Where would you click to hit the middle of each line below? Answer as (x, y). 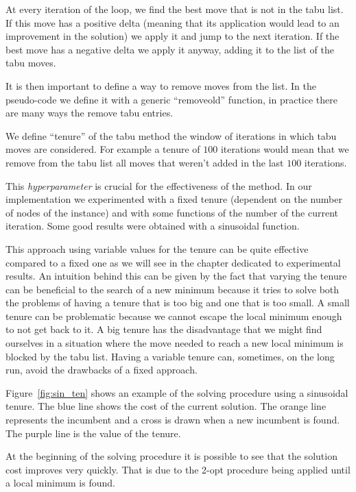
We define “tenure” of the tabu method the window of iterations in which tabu (171, 135)
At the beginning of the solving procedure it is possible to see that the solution (171, 456)
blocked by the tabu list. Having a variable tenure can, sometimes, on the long (170, 356)
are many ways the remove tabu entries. (90, 113)
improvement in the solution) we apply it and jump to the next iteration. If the (173, 36)
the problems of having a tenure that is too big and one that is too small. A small (178, 303)
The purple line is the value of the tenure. (93, 433)
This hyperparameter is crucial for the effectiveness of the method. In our (159, 185)
